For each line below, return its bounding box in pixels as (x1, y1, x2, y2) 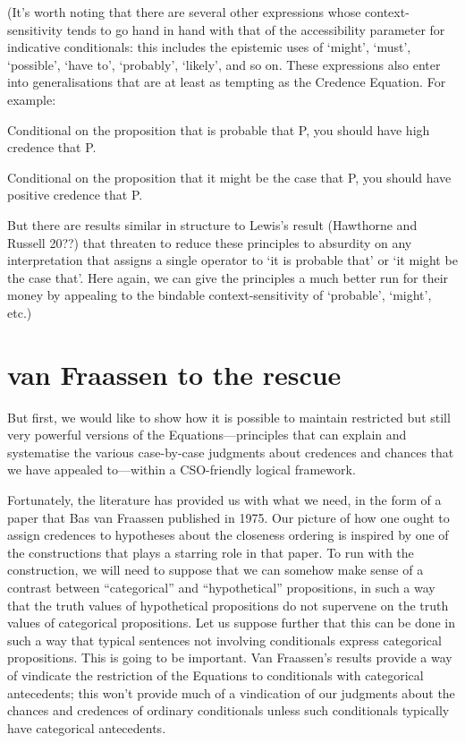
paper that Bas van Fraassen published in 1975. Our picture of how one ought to (7, 508, 450, 526)
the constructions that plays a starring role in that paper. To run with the (7, 542, 414, 561)
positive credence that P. (7, 185, 143, 204)
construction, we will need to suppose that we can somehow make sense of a (7, 560, 424, 579)
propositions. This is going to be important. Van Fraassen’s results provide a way (7, 648, 452, 667)
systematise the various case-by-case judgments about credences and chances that (7, 442, 454, 461)
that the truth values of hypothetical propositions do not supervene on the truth (7, 595, 449, 614)
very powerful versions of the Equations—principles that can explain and (7, 425, 407, 444)
